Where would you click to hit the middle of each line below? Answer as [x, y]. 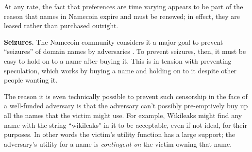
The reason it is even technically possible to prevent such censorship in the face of [126, 96]
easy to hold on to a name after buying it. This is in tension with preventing [118, 60]
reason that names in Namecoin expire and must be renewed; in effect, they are [122, 16]
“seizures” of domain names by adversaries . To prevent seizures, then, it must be [125, 51]
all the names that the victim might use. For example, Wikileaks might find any [123, 115]
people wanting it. [31, 80]
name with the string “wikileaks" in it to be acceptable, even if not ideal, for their [126, 125]
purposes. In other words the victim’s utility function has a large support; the [119, 134]
